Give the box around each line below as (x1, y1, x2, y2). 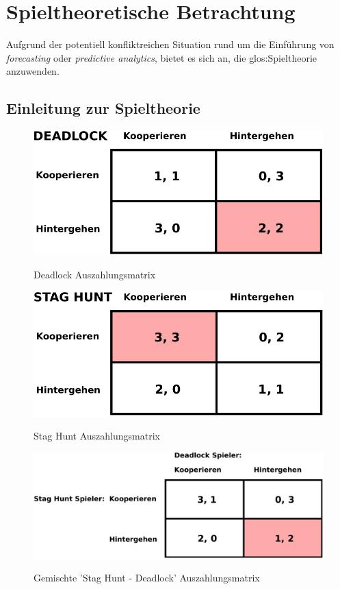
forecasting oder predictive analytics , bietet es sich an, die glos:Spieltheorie (6, 50, 317, 64)
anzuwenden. (6, 64, 60, 78)
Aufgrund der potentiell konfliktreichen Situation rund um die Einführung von (6, 37, 335, 51)
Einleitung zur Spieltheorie (6, 97, 200, 119)
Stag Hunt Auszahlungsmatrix (34, 428, 160, 442)
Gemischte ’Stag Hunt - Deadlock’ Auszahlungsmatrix (34, 570, 260, 585)
